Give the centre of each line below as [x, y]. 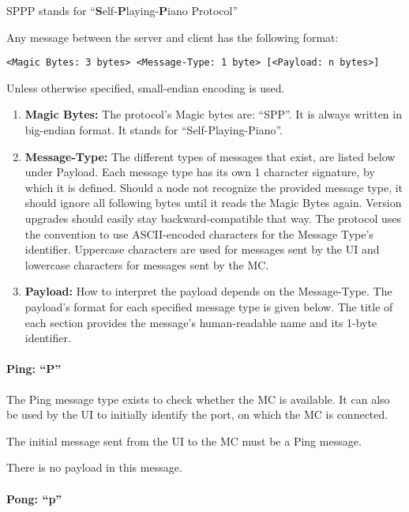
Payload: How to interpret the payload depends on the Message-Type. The [208, 291]
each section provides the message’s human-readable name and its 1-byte [201, 322]
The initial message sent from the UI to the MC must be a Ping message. [184, 440]
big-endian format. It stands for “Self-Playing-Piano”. [154, 130]
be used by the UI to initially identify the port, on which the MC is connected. [197, 414]
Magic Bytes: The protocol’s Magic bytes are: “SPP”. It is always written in [213, 114]
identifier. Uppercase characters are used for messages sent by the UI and [202, 249]
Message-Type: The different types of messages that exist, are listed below [210, 156]
